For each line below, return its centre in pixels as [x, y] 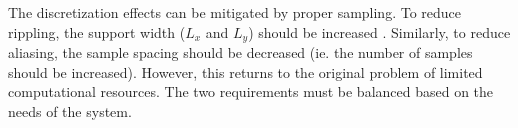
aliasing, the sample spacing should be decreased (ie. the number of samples [240, 52]
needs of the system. [70, 110]
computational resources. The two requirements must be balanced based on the [251, 91]
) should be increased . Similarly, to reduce [379, 31]
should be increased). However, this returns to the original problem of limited [245, 71]
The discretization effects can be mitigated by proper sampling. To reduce [235, 12]
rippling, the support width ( [97, 31]
